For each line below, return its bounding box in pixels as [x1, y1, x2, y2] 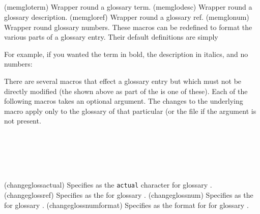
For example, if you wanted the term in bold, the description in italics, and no [4, 48, 248, 59]
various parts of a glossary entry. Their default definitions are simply [4, 32, 218, 42]
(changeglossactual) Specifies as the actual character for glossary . [4, 179, 212, 190]
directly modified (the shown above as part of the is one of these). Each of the [4, 85, 248, 96]
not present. [4, 115, 41, 126]
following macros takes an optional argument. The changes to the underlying [4, 96, 243, 106]
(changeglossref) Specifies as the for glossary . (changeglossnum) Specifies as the [4, 189, 253, 200]
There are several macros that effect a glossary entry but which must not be [4, 75, 242, 86]
